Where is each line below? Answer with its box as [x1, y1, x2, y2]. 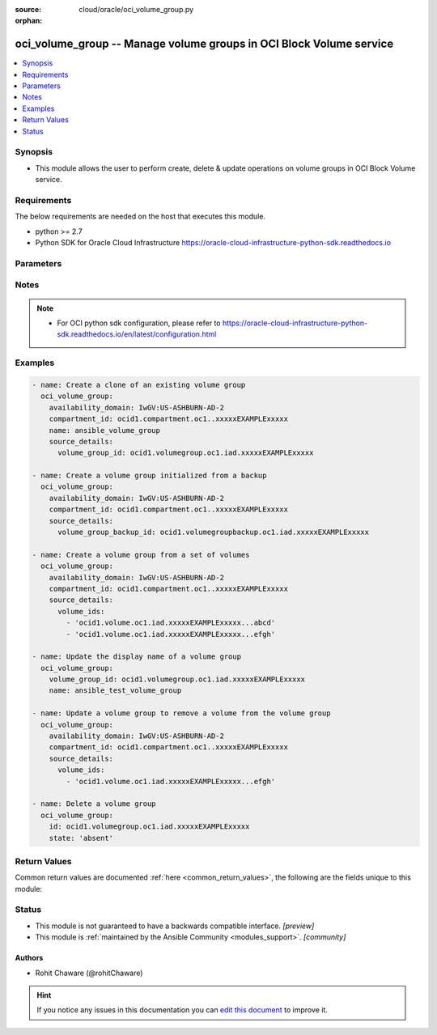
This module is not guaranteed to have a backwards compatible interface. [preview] [35, 921, 315, 931]
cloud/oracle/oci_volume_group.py [78, 5, 194, 14]
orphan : [15, 16, 43, 26]
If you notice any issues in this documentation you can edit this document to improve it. [36, 1005, 328, 1015]
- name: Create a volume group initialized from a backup [32, 471, 267, 481]
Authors [15, 953, 44, 963]
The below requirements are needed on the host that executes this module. [15, 211, 266, 222]
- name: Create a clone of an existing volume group [32, 380, 246, 389]
